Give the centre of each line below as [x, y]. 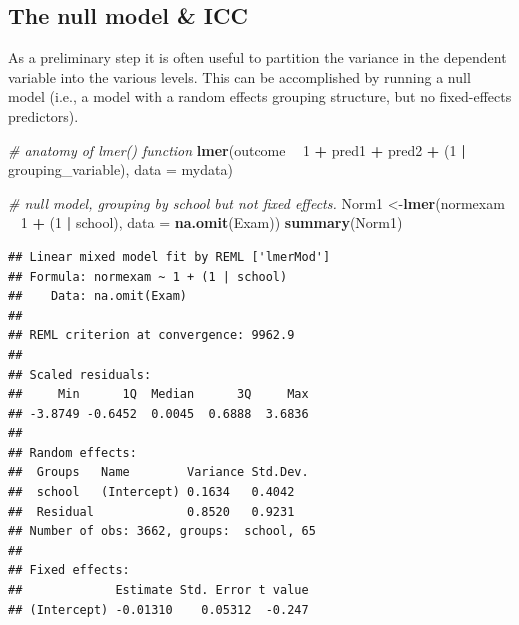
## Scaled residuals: [80, 374]
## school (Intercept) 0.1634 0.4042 [151, 492]
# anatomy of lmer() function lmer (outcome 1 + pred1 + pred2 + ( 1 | [237, 149]
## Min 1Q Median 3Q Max [158, 394]
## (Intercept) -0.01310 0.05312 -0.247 [158, 609]
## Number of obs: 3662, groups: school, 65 [162, 531]
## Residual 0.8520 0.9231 [151, 511]
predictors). [43, 115]
